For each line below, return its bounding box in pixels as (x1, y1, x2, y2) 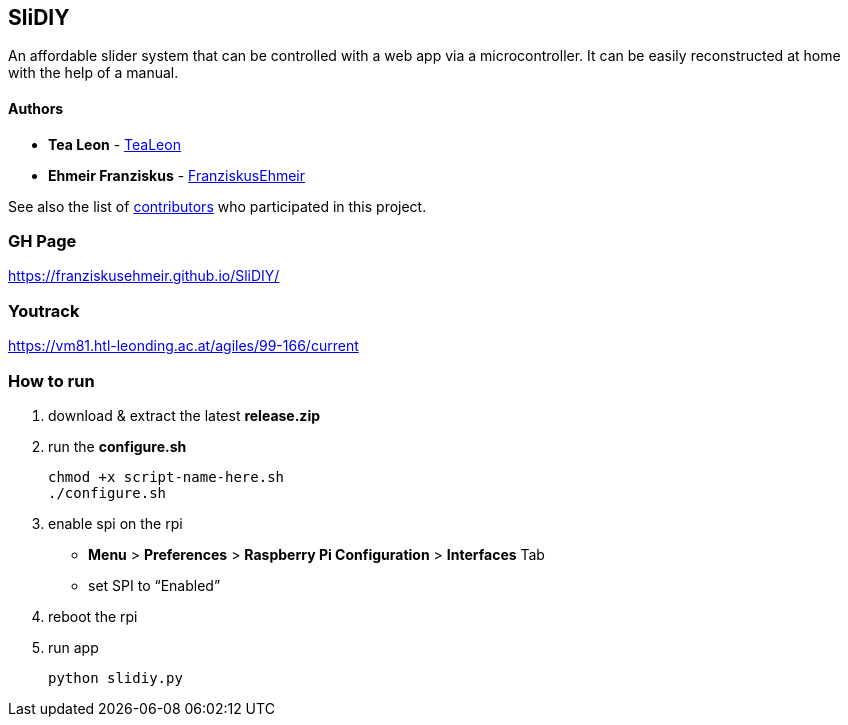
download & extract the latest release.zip (48, 406, 320, 424)
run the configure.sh (48, 437, 187, 455)
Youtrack (8, 300, 80, 321)
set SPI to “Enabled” (88, 576, 221, 594)
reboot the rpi (48, 607, 138, 625)
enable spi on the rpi (48, 514, 183, 532)
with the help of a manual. (8, 64, 179, 82)
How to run (8, 370, 95, 391)
